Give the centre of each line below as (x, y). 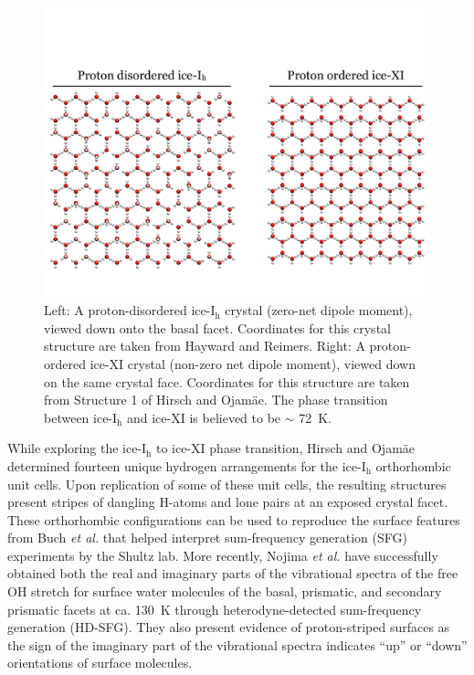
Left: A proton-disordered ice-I (130, 310)
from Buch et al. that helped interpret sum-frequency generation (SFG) (207, 538)
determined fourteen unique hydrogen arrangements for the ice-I (187, 465)
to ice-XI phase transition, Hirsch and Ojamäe (286, 448)
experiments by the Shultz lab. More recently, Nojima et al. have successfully (223, 555)
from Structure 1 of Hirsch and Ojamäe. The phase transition (216, 400)
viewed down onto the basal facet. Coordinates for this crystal (217, 327)
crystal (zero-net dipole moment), (319, 310)
